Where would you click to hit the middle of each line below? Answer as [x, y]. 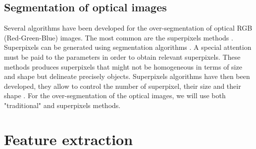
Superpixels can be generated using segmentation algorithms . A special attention [128, 47]
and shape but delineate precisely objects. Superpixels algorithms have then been [127, 76]
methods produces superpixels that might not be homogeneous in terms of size [123, 66]
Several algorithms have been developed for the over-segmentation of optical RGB [128, 28]
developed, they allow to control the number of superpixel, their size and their [123, 86]
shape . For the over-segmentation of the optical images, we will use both [115, 95]
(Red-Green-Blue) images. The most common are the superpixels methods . [119, 37]
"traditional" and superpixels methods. [62, 105]
